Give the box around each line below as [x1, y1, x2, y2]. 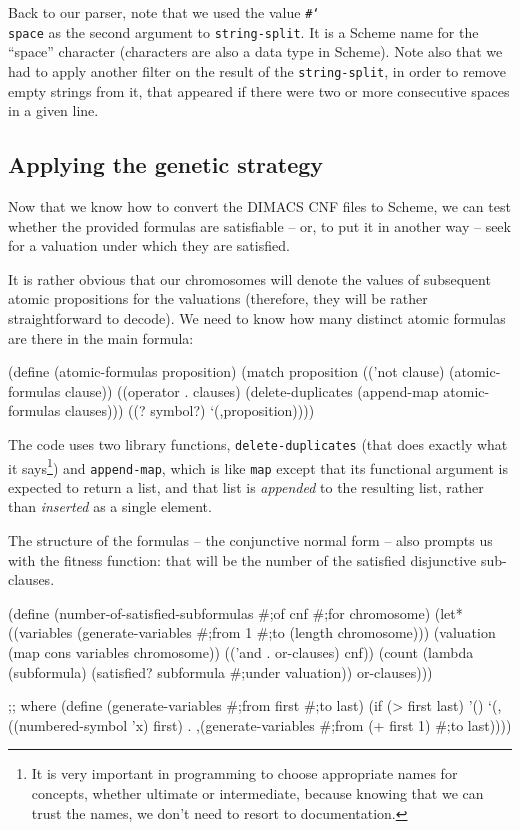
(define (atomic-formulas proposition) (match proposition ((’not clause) [8, 361, 445, 382]
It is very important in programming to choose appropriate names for [31, 763, 458, 784]
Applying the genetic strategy [8, 149, 324, 180]
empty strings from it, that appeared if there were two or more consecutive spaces [8, 80, 510, 101]
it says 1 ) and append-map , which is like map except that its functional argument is [8, 454, 508, 478]
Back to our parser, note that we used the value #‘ [8, 2, 320, 22]
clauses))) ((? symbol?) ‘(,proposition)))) [64, 400, 315, 421]
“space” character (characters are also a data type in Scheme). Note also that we [8, 41, 503, 62]
